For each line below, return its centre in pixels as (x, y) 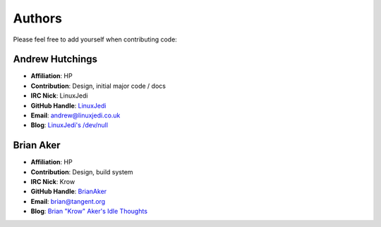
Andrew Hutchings (55, 59)
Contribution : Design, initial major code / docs (98, 86)
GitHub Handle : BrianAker (69, 192)
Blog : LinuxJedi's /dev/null (69, 125)
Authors (38, 18)
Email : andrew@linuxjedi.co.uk (75, 115)
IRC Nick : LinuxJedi (59, 96)
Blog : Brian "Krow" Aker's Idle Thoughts (89, 212)
